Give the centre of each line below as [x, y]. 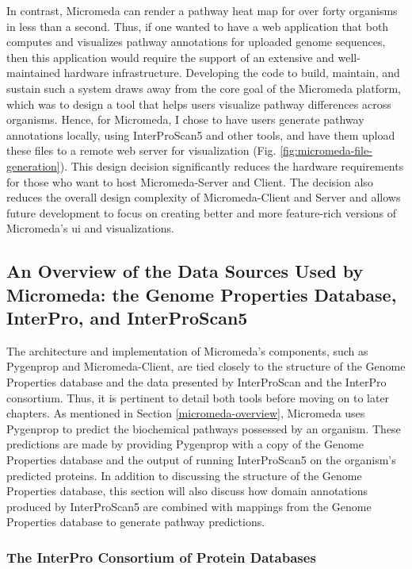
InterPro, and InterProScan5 [127, 318]
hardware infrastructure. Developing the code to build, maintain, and [232, 73]
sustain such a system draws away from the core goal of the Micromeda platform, [204, 88]
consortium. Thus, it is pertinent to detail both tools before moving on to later [198, 397]
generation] [33, 165]
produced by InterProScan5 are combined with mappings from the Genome [189, 506]
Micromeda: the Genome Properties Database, [202, 294]
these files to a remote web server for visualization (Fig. [141, 150]
